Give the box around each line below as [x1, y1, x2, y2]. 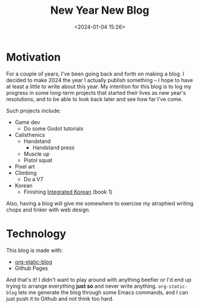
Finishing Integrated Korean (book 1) [23, 188, 113, 195]
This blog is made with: [6, 247, 64, 254]
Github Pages [14, 265, 49, 272]
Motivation [6, 50, 61, 64]
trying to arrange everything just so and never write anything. [6, 282, 157, 290]
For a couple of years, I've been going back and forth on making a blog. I [6, 70, 185, 77]
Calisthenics [14, 131, 46, 138]
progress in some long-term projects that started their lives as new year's [6, 89, 186, 96]
